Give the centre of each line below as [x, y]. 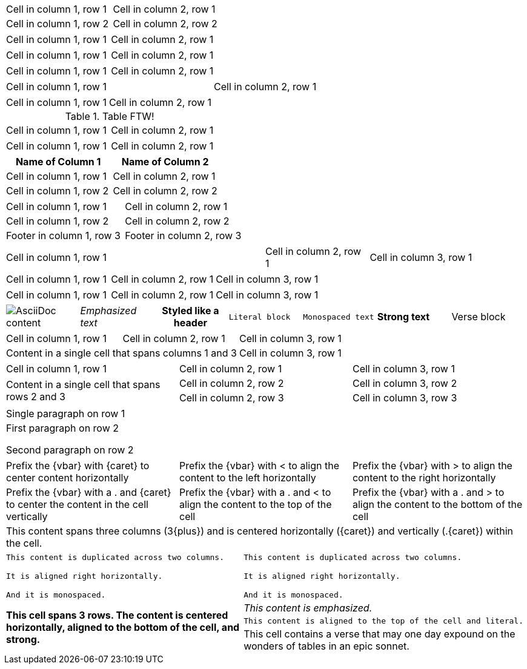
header [190, 323]
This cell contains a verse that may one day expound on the [380, 634]
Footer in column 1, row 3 [63, 236]
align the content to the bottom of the [437, 504]
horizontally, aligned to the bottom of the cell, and [123, 627]
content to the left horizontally [247, 478]
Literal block [260, 317]
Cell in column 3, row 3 [405, 398]
